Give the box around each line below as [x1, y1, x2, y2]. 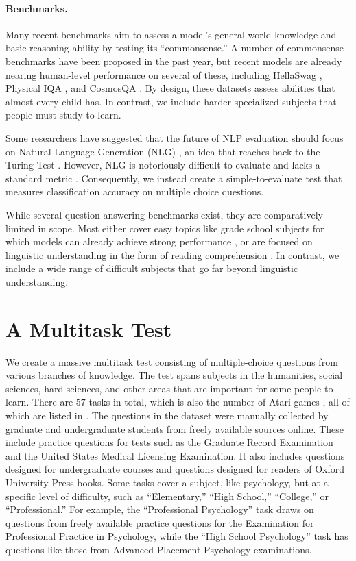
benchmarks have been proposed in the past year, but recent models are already [5, 53, 342, 68]
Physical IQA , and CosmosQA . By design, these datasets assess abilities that [5, 81, 335, 95]
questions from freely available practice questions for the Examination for [5, 515, 314, 529]
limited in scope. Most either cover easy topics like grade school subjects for [5, 221, 324, 235]
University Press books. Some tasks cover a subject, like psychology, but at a [5, 475, 329, 489]
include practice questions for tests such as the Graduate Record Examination [5, 435, 333, 449]
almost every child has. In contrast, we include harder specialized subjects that [5, 94, 337, 108]
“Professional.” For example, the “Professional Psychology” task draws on [5, 502, 314, 516]
